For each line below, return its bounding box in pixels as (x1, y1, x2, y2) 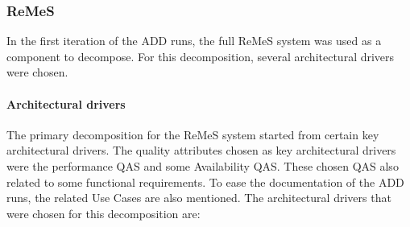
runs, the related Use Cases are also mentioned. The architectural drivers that (6, 189, 391, 206)
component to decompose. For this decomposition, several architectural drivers (6, 47, 395, 64)
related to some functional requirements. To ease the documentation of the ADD (6, 173, 404, 190)
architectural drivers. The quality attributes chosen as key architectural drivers (6, 142, 396, 159)
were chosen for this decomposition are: (6, 204, 201, 221)
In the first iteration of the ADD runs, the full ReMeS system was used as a (6, 32, 382, 49)
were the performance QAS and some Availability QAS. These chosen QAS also (6, 157, 399, 174)
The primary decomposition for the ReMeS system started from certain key (6, 126, 379, 142)
